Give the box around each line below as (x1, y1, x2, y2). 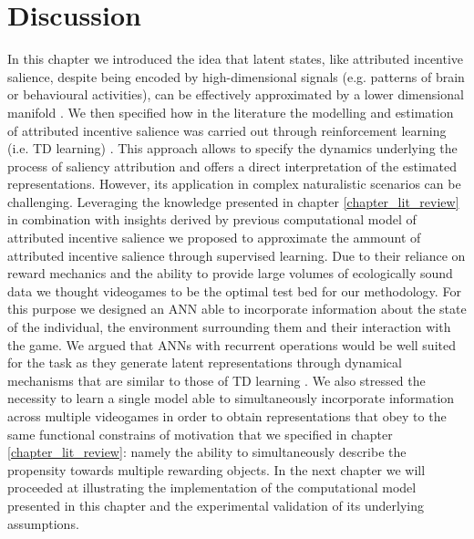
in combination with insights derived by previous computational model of (7, 210, 417, 229)
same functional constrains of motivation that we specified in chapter (7, 424, 393, 443)
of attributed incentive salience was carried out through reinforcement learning (7, 120, 447, 140)
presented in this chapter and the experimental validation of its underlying (7, 495, 424, 514)
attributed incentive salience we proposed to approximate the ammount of (7, 228, 421, 247)
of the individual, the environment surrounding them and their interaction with (7, 317, 451, 337)
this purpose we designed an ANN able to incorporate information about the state (7, 299, 467, 318)
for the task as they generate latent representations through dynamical (7, 353, 402, 372)
